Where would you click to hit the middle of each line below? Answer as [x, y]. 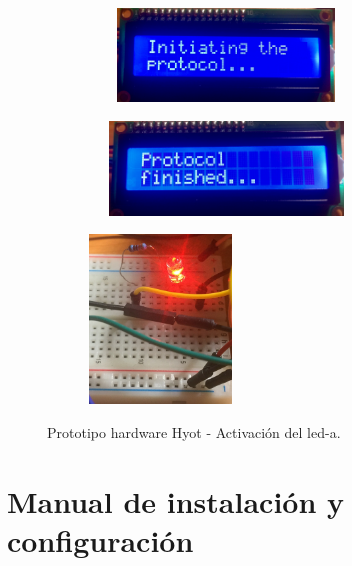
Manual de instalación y [176, 500]
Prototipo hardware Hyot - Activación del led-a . [194, 431]
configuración [100, 539]
